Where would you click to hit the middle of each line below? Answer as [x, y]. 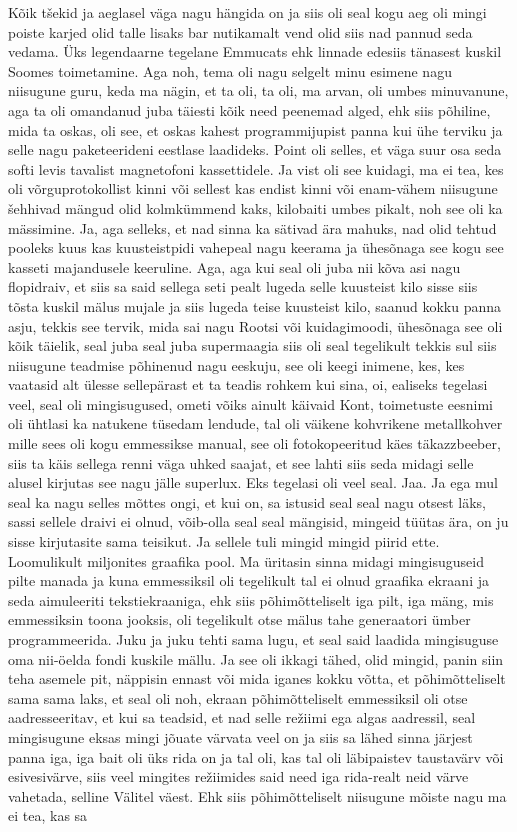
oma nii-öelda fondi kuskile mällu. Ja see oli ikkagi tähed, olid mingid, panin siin [256, 658]
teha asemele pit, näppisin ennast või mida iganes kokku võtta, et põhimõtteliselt [257, 678]
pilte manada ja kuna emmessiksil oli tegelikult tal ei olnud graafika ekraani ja [248, 580]
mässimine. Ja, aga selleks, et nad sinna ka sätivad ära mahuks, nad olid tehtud [252, 227]
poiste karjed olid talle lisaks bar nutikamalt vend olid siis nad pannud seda [240, 31]
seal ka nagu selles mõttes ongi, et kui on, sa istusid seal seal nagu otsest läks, [247, 501]
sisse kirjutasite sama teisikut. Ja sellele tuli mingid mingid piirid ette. [224, 541]
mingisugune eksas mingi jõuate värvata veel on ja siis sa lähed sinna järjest [240, 736]
